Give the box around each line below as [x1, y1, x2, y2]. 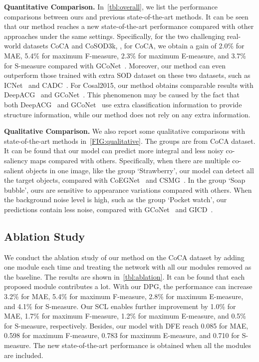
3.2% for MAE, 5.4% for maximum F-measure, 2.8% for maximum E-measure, [4, 291, 244, 302]
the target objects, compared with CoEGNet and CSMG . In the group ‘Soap [4, 175, 246, 185]
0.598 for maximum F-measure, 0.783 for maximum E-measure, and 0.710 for [4, 330, 240, 341]
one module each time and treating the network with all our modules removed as [4, 262, 252, 272]
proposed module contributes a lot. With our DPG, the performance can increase [4, 281, 253, 292]
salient [4, 165, 24, 175]
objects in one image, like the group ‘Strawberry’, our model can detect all [26, 165, 254, 175]
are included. [4, 350, 43, 360]
